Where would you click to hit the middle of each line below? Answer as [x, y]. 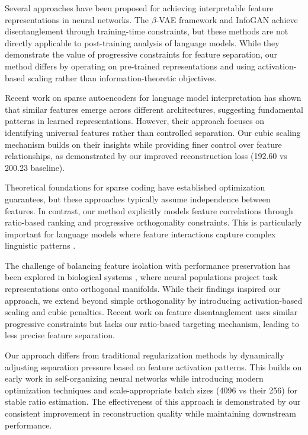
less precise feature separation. [60, 335]
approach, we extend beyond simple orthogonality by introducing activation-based [154, 300]
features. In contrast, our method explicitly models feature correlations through [149, 210]
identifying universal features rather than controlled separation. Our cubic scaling [153, 132]
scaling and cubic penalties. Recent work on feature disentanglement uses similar [151, 312]
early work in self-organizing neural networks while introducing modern [134, 378]
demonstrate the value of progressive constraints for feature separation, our [141, 54]
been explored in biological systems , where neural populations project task [141, 277]
